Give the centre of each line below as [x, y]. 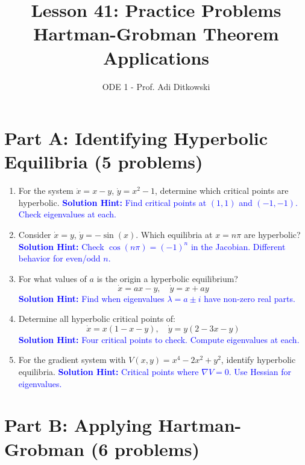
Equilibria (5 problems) [104, 162]
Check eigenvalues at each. [68, 214]
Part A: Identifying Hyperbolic [136, 138]
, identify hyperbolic [258, 360]
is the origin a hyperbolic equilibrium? [167, 278]
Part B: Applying [78, 425]
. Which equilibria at [174, 234]
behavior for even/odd [59, 258]
